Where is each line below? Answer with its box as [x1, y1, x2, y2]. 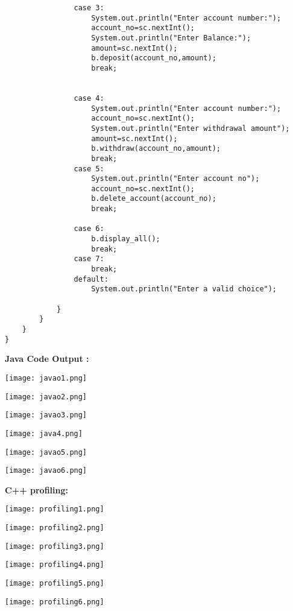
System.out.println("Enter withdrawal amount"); [91, 124, 290, 133]
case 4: [74, 93, 104, 103]
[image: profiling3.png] [5, 542, 104, 551]
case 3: [74, 4, 104, 12]
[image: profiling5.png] [5, 579, 104, 588]
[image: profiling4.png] [5, 560, 104, 569]
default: [74, 274, 109, 283]
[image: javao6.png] [5, 466, 87, 475]
